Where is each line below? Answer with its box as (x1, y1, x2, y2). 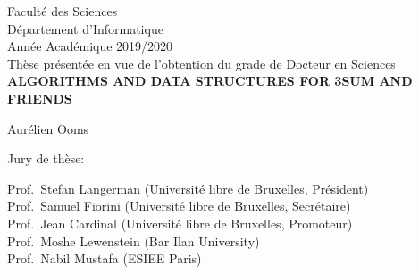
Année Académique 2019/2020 (7, 37, 173, 55)
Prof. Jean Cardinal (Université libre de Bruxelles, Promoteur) (7, 213, 353, 232)
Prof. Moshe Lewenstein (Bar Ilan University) (7, 231, 260, 250)
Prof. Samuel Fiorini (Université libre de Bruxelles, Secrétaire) (7, 196, 351, 215)
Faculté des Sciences (7, 2, 118, 20)
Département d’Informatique (7, 19, 163, 37)
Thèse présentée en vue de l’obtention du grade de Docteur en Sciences (7, 54, 396, 72)
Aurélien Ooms (7, 119, 89, 137)
